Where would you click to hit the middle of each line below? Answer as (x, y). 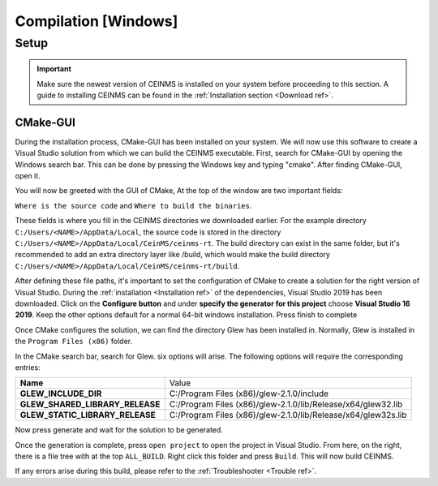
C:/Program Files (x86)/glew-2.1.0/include (249, 394)
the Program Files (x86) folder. (74, 342)
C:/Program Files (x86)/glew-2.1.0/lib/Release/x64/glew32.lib (286, 404)
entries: (28, 367)
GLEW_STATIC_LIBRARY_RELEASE (88, 415)
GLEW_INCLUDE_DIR (61, 394)
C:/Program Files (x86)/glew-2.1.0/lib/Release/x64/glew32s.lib (288, 415)
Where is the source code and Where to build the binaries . (133, 205)
